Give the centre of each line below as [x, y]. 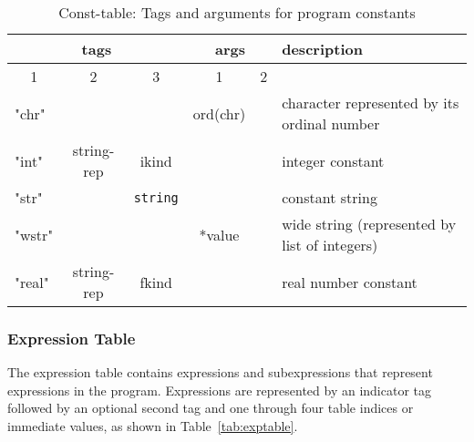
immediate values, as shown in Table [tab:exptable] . [153, 426]
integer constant [333, 160]
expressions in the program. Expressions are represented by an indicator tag [219, 390]
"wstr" [34, 234]
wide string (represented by [369, 224]
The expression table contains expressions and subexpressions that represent [220, 372]
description [322, 49]
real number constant [350, 282]
